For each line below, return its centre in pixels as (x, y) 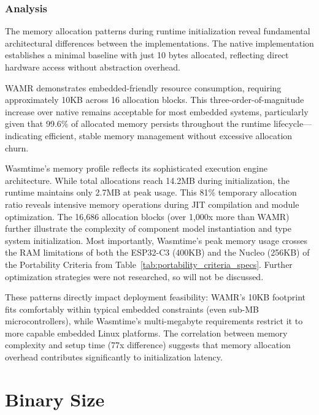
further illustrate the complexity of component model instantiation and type (148, 228)
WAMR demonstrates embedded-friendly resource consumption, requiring (143, 87)
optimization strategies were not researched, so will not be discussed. (134, 276)
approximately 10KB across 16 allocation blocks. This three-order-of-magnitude (155, 100)
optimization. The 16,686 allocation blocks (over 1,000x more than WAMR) (147, 216)
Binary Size (55, 399)
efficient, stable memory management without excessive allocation (169, 135)
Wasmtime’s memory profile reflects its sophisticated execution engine (136, 168)
